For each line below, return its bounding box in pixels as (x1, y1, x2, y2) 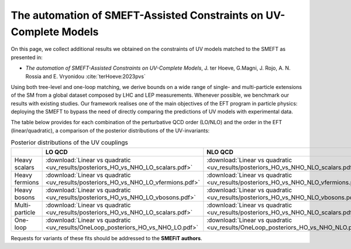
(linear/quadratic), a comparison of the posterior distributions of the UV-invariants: (11, 127, 210, 134)
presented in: (11, 53, 43, 61)
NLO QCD (207, 148, 233, 156)
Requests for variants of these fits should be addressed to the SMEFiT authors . (11, 235, 202, 242)
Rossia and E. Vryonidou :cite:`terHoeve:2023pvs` (25, 73, 146, 80)
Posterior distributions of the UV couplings (11, 138, 128, 146)
